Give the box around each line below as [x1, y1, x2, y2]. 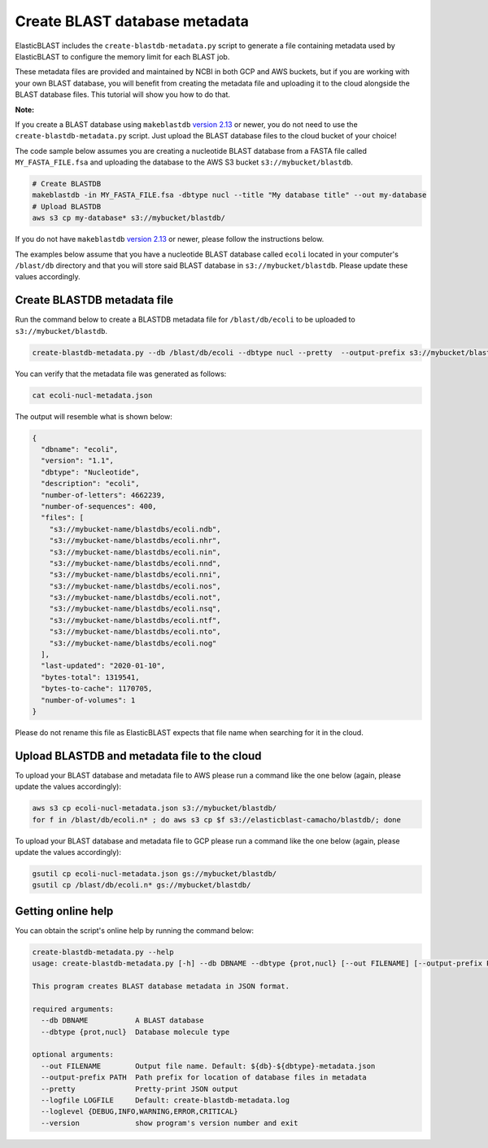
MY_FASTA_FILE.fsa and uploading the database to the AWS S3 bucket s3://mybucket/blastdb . [15, 157, 354, 167]
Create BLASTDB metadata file [15, 293, 174, 307]
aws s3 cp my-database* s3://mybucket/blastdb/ [32, 213, 225, 223]
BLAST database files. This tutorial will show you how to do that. [15, 90, 231, 99]
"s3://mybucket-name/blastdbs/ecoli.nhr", [49, 536, 221, 546]
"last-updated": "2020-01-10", [41, 661, 166, 671]
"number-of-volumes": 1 [41, 695, 136, 704]
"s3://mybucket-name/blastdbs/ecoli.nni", [49, 570, 221, 580]
